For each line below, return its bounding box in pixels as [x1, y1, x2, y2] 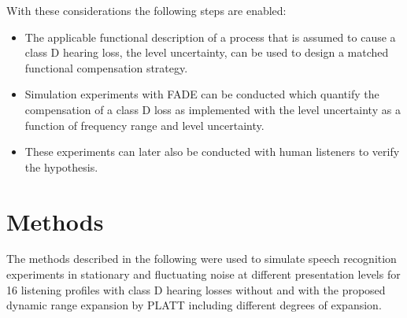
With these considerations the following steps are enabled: [6, 2, 287, 18]
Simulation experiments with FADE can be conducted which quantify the [24, 86, 379, 102]
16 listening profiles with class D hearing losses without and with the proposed [6, 281, 386, 298]
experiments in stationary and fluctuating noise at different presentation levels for [6, 266, 401, 283]
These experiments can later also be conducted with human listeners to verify [24, 143, 400, 160]
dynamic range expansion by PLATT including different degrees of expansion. [6, 297, 382, 313]
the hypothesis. [24, 158, 98, 175]
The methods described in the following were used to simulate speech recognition [6, 250, 397, 267]
